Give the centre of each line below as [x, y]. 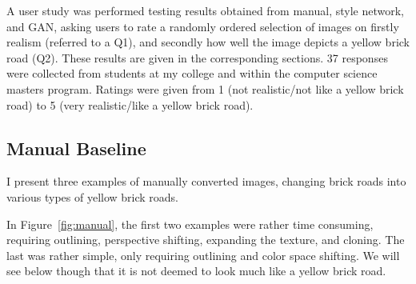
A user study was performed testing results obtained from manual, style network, [205, 10]
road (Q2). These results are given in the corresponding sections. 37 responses [197, 57]
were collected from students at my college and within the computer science [192, 73]
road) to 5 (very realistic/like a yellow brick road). [130, 104]
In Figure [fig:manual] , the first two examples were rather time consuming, [190, 224]
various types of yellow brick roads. [93, 196]
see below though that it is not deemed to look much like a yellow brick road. [196, 271]
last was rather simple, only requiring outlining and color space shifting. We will [203, 255]
